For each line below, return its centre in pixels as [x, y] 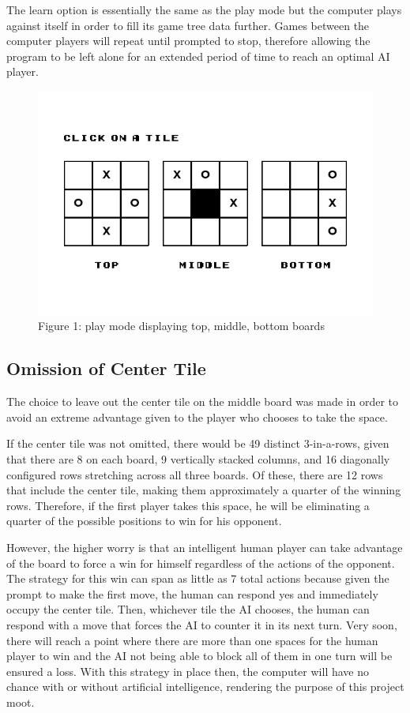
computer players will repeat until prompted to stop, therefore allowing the [188, 41]
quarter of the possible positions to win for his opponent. [144, 521]
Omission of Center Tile [106, 368]
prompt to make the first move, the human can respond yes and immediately [192, 593]
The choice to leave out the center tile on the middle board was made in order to [203, 402]
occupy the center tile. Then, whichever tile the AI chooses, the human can [188, 609]
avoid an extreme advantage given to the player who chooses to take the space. [197, 417]
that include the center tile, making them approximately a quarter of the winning [204, 490]
